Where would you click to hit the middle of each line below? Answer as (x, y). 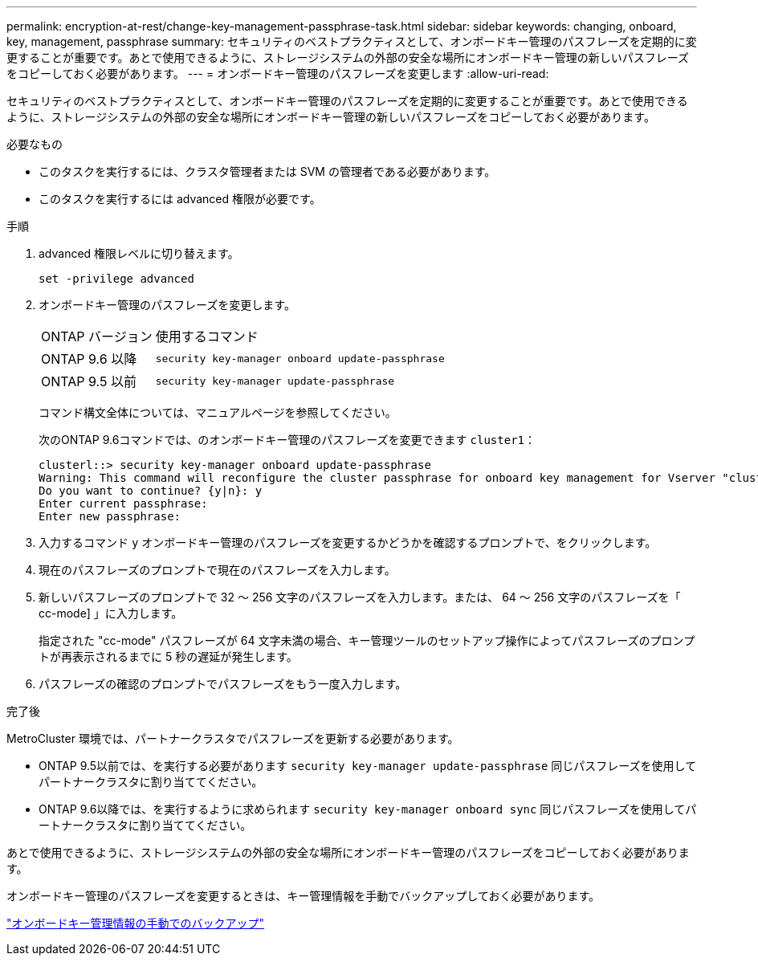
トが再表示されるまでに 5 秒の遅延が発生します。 (168, 656)
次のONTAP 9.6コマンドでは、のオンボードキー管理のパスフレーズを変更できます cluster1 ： (287, 440)
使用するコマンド (207, 336)
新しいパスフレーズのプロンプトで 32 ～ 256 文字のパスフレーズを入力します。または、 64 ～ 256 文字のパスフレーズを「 (360, 597)
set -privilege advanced (116, 279)
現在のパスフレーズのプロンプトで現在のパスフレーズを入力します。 (217, 570)
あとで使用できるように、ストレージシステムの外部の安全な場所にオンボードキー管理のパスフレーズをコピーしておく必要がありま (348, 852)
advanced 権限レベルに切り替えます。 (139, 253)
